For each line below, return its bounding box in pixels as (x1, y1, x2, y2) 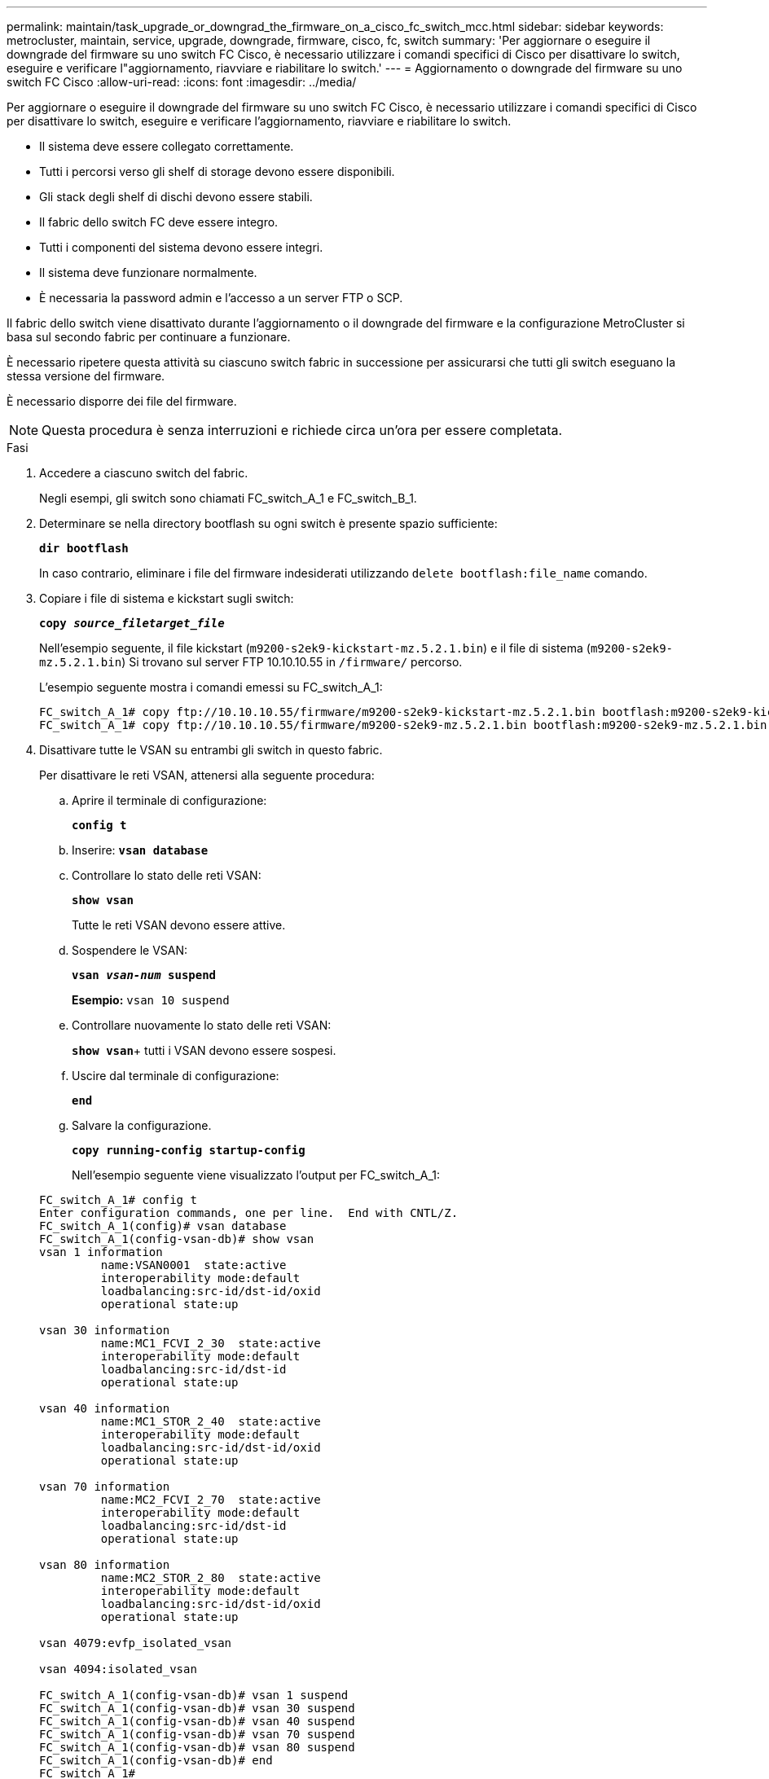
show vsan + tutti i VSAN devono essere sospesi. (72, 1043, 336, 1057)
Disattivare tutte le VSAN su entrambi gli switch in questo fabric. (39, 743, 383, 757)
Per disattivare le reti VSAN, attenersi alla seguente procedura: (39, 768, 375, 782)
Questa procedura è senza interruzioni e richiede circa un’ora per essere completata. (42, 422, 563, 438)
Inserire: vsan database (72, 843, 209, 857)
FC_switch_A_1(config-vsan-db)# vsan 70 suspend (39, 1728, 355, 1741)
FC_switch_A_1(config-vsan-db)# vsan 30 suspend (39, 1702, 355, 1715)
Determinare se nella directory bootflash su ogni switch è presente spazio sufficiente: (39, 516, 498, 530)
